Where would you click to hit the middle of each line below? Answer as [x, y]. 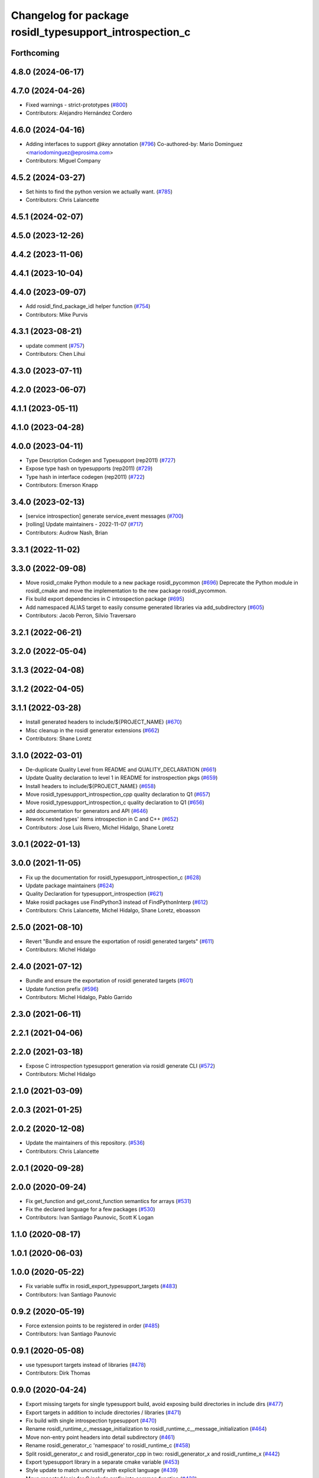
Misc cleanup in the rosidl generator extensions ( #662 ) [92, 730]
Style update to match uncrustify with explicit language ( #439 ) [102, 1470]
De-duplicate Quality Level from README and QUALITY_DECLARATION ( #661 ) [121, 769]
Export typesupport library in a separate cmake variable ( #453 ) [102, 1462]
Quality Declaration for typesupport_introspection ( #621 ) [95, 894]
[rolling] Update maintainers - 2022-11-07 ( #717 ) [84, 524]
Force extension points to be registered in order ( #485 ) [93, 1325]
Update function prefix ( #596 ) [62, 989]
